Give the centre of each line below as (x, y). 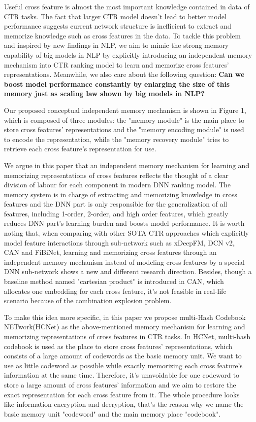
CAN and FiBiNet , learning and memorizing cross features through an (110, 252)
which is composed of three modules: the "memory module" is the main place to (124, 120)
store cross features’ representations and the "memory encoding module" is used (124, 129)
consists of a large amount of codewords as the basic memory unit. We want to (123, 356)
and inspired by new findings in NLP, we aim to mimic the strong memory (116, 45)
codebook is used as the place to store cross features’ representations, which (118, 346)
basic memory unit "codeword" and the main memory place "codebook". (112, 413)
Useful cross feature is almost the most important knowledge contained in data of (127, 6)
